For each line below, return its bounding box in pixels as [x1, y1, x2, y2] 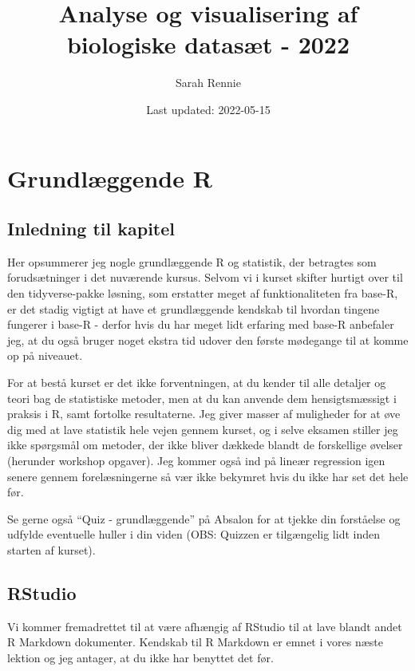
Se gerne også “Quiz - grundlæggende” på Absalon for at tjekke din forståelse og [7, 510, 401, 527]
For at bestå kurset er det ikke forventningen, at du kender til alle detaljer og [7, 374, 386, 391]
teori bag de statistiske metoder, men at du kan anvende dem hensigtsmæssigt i [7, 389, 397, 406]
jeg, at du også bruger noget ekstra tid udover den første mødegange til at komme [7, 331, 409, 348]
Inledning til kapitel [7, 216, 175, 241]
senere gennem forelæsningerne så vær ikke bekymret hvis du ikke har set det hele [7, 468, 409, 484]
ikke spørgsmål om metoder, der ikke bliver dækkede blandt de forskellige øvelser [7, 436, 403, 453]
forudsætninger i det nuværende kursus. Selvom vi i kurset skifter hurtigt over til [7, 269, 403, 286]
